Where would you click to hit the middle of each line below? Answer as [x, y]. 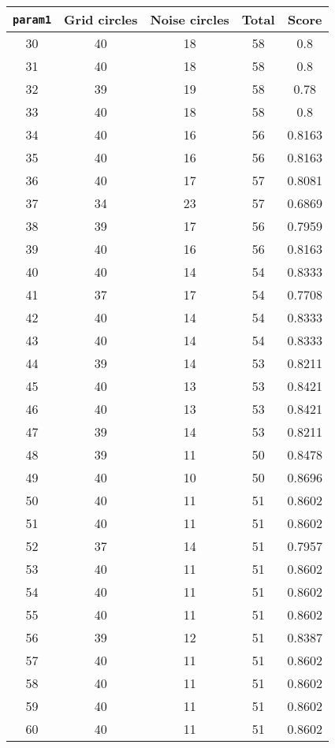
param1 [32, 19]
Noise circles [190, 19]
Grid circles [101, 19]
